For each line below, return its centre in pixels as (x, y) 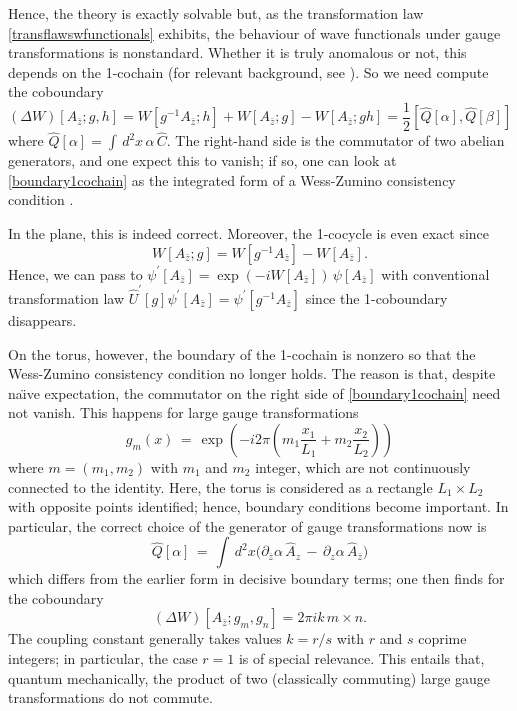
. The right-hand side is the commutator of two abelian (335, 140)
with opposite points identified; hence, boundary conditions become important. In (258, 506)
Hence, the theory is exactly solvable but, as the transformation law (216, 13)
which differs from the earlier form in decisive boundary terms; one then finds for (256, 578)
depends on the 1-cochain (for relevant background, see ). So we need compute (248, 71)
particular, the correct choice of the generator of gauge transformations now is (247, 525)
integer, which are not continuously (363, 466)
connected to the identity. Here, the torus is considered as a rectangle (220, 486)
